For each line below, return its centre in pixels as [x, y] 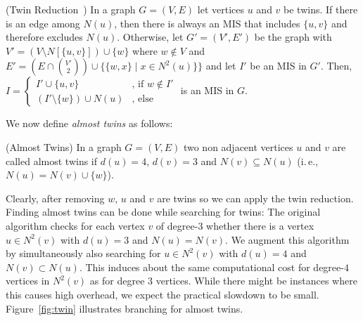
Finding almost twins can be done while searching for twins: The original [163, 212]
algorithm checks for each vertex [75, 225]
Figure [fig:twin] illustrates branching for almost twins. [125, 308]
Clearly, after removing [55, 198]
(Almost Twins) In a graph [64, 146]
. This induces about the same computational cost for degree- [211, 267]
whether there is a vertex [260, 225]
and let [221, 66]
